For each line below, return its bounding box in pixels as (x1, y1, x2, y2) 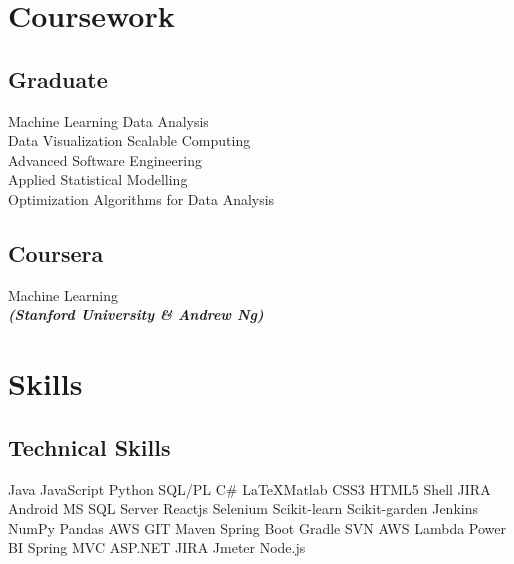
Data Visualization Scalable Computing (8, 130, 251, 151)
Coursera (8, 237, 104, 268)
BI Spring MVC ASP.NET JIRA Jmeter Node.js (8, 537, 306, 558)
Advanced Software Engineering (8, 149, 202, 170)
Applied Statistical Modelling (8, 169, 188, 190)
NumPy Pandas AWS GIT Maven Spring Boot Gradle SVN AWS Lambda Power (8, 517, 507, 538)
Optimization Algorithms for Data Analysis (8, 188, 275, 209)
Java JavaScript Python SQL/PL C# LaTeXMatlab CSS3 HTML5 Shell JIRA (8, 478, 491, 499)
